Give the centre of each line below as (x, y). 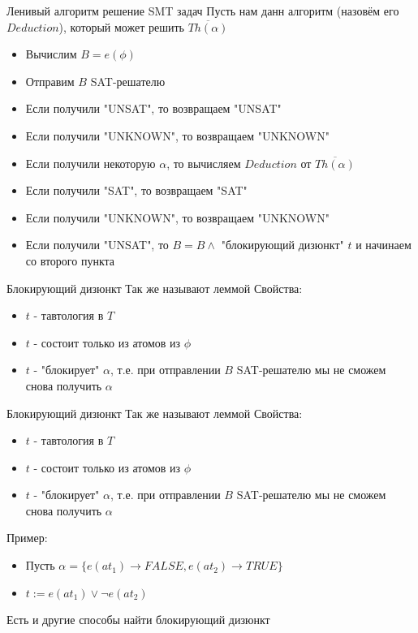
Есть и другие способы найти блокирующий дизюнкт (138, 620)
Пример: (27, 538)
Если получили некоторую (90, 163)
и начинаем (384, 245)
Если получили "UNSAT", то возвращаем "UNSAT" (153, 108)
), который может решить (121, 26)
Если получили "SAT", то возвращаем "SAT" (136, 190)
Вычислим (51, 54)
